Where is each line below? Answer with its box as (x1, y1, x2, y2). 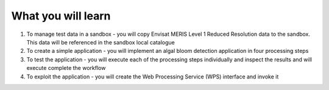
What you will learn (11, 9, 111, 22)
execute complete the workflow (26, 64, 106, 72)
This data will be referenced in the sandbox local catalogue (26, 38, 175, 46)
